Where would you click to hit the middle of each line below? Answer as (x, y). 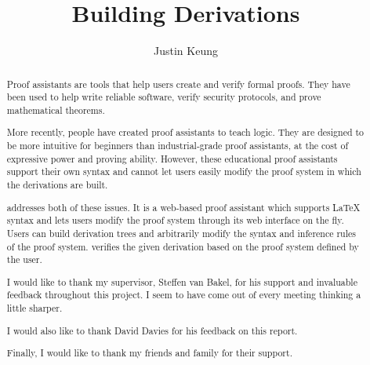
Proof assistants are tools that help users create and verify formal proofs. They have (178, 84)
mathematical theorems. (56, 109)
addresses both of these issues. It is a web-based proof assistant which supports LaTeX (183, 207)
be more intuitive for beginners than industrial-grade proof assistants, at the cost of (178, 146)
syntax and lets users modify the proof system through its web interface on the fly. (175, 220)
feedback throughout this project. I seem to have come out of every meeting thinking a (184, 295)
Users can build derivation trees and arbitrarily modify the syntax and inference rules (181, 233)
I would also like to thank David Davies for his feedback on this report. (152, 330)
